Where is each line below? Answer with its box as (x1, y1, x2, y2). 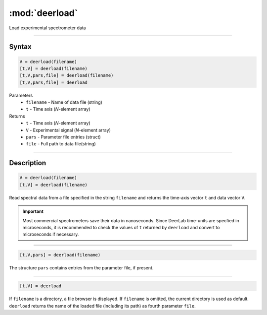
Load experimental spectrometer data (9, 25, 86, 31)
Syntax (9, 43, 32, 51)
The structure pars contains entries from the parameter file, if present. (9, 265, 154, 271)
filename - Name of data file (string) (26, 99, 102, 105)
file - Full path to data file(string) (26, 141, 96, 147)
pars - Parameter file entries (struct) (26, 134, 101, 140)
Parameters (9, 92, 33, 98)
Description (9, 159, 46, 167)
